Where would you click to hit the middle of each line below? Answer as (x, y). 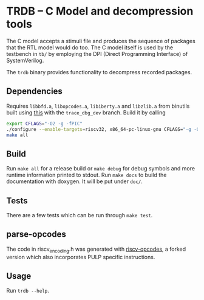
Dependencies (34, 92)
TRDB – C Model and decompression (100, 11)
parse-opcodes (36, 235)
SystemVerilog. (25, 60)
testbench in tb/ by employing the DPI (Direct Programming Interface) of (97, 54)
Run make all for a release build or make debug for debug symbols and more (101, 169)
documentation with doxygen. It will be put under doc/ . (74, 181)
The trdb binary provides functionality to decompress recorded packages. (99, 72)
